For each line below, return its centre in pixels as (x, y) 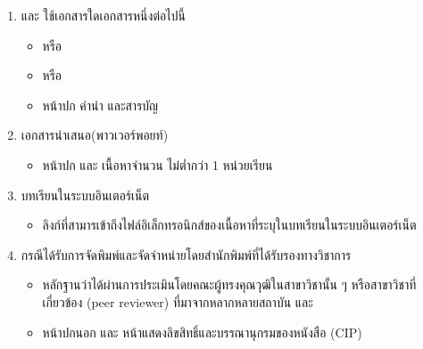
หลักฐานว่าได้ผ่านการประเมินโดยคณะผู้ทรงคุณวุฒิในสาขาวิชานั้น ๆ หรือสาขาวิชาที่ (229, 284)
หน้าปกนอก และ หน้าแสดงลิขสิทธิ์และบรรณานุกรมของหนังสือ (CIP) (202, 332)
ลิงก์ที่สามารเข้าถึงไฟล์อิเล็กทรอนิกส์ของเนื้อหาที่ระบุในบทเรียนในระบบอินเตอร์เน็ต (229, 225)
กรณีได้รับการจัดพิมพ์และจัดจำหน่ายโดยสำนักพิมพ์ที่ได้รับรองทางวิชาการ (186, 254)
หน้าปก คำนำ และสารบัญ (100, 105)
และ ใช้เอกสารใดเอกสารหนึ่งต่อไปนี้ (103, 15)
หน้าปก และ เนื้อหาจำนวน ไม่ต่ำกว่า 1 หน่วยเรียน (158, 164)
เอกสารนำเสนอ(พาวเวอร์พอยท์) (95, 135)
